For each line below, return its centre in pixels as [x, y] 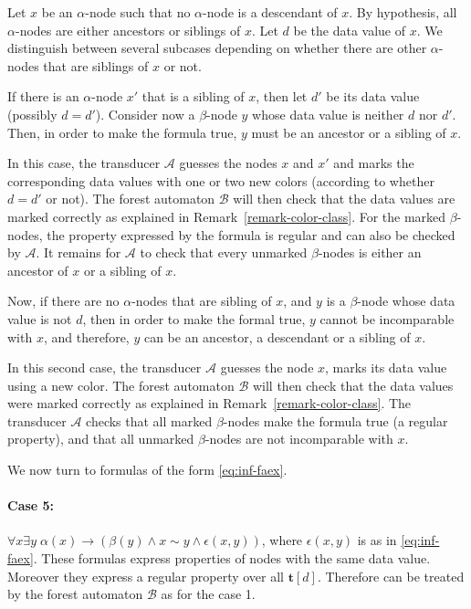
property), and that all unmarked [101, 439]
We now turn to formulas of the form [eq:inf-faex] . [147, 470]
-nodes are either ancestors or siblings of [128, 30]
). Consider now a [145, 114]
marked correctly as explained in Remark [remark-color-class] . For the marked [227, 216]
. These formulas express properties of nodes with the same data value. [232, 558]
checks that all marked [149, 420]
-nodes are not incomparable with [299, 439]
